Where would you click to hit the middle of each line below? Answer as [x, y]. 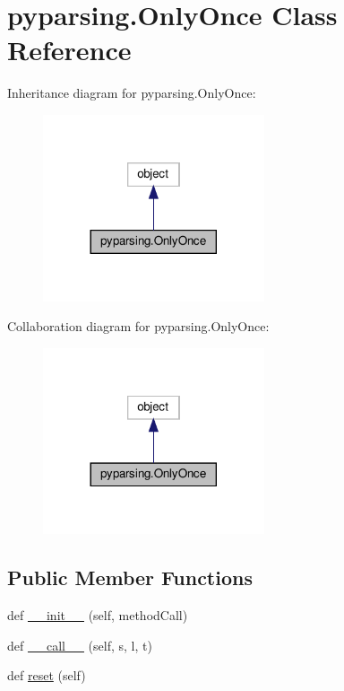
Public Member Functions [130, 577]
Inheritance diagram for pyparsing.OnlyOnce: [132, 93]
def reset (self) [47, 675]
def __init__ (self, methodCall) [98, 615]
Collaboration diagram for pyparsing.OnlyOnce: [138, 326]
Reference [69, 50]
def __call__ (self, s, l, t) [80, 645]
